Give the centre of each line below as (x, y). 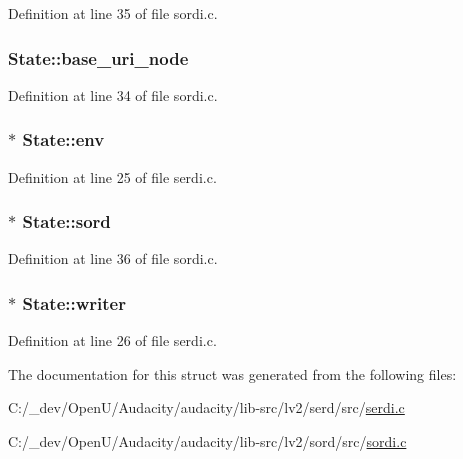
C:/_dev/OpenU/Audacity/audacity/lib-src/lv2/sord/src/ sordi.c (207, 441)
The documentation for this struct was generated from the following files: (232, 373)
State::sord (66, 221)
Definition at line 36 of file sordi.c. (113, 258)
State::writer (74, 302)
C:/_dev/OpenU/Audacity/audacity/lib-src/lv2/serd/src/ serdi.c (206, 407)
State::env (63, 139)
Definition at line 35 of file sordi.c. (113, 13)
